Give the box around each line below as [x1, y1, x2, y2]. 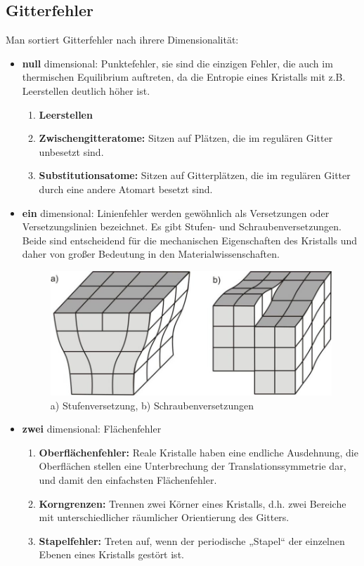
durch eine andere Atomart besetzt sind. [39, 181, 213, 196]
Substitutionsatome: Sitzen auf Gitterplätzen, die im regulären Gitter [39, 168, 351, 183]
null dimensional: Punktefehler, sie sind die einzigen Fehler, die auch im [22, 55, 333, 70]
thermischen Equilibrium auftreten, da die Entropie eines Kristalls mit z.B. [22, 70, 346, 84]
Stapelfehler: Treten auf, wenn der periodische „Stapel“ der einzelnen [39, 533, 345, 548]
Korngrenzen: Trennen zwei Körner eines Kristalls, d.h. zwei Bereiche [39, 496, 346, 511]
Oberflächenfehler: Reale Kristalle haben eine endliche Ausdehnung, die [39, 445, 358, 459]
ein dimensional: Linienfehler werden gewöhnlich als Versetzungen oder [22, 205, 330, 220]
